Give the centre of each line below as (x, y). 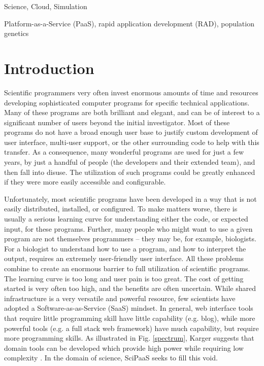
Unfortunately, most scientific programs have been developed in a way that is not (130, 198)
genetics (16, 33)
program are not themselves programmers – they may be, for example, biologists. (130, 239)
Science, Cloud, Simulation (46, 6)
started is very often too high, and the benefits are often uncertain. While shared (130, 288)
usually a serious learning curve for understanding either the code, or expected (126, 219)
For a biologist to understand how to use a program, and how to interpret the (125, 248)
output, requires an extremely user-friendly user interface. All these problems (124, 258)
